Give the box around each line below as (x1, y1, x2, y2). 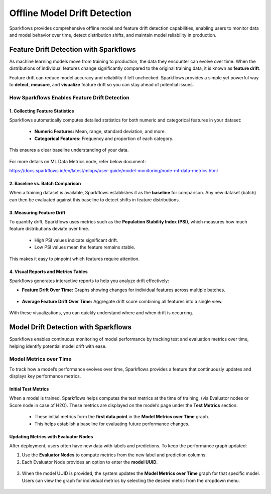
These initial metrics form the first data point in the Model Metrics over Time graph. (34, 414, 209, 420)
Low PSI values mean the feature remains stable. (34, 244, 135, 251)
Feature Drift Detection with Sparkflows (9, 45, 136, 54)
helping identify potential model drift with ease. (9, 343, 107, 349)
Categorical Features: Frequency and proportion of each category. (34, 136, 174, 142)
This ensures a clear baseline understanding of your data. (9, 147, 129, 153)
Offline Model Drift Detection (9, 8, 132, 19)
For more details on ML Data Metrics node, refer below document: (9, 158, 146, 164)
